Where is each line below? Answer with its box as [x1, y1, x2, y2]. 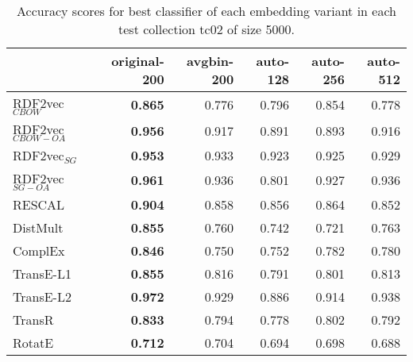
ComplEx [13, 241, 65, 260]
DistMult [13, 218, 64, 237]
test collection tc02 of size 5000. [118, 20, 295, 38]
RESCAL [13, 194, 65, 214]
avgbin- [187, 52, 234, 70]
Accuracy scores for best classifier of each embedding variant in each [17, 2, 396, 20]
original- [111, 52, 164, 70]
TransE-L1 [13, 264, 71, 283]
